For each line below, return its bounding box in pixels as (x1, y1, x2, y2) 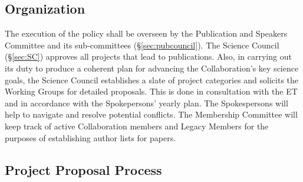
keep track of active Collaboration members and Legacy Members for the (5, 119, 269, 132)
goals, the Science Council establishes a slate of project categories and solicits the (5, 73, 299, 86)
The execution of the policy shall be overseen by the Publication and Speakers (5, 27, 288, 40)
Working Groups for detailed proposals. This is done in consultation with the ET (5, 85, 298, 97)
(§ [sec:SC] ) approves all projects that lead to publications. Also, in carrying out (5, 50, 292, 63)
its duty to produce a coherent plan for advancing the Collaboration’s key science (5, 61, 299, 74)
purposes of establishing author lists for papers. (5, 131, 176, 144)
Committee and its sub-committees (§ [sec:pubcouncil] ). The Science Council (5, 38, 279, 51)
